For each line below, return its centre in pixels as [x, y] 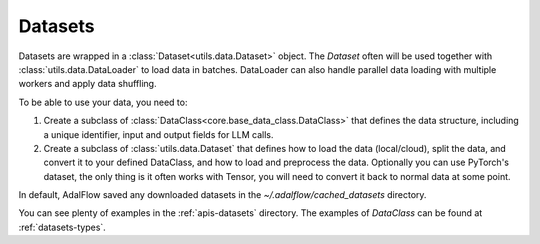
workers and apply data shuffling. [87, 84]
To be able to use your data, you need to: [103, 102]
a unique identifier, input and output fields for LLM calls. [158, 134]
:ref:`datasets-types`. [62, 227]
